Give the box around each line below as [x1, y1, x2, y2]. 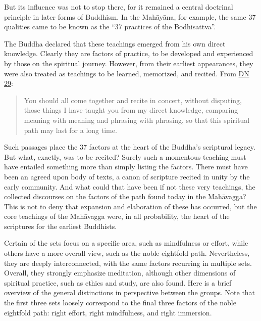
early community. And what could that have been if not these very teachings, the [4, 181, 255, 192]
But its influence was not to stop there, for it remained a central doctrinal [4, 2, 233, 12]
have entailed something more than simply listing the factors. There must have [4, 161, 248, 172]
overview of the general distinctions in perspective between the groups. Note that [4, 287, 255, 298]
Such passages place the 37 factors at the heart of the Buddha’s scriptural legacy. [4, 142, 255, 152]
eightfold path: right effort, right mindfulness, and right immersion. [4, 307, 212, 317]
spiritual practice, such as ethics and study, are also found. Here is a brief [4, 277, 232, 288]
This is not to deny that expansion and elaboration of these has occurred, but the [4, 201, 257, 211]
